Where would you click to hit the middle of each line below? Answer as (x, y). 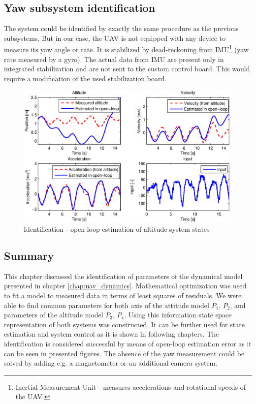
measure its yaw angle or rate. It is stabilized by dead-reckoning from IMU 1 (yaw (127, 49)
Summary (29, 256)
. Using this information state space (178, 315)
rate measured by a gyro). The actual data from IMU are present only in (114, 59)
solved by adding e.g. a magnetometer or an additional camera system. (111, 363)
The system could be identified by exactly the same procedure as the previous (121, 28)
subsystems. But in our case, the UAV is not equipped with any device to (115, 38)
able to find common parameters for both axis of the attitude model (107, 305)
